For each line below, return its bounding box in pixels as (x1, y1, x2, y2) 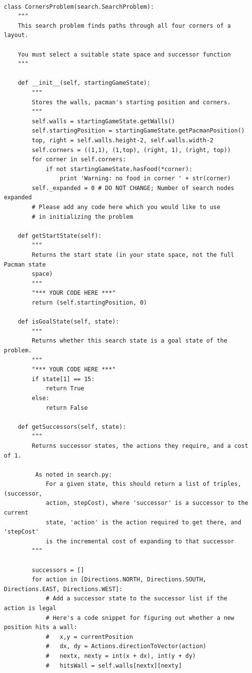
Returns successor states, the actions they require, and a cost (32, 442, 249, 449)
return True (45, 385, 84, 392)
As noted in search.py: (35, 471, 112, 478)
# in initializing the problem (32, 213, 133, 220)
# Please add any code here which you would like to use (32, 204, 220, 211)
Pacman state (4, 261, 46, 268)
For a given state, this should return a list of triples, (45, 481, 241, 488)
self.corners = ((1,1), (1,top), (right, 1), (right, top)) (32, 146, 231, 154)
